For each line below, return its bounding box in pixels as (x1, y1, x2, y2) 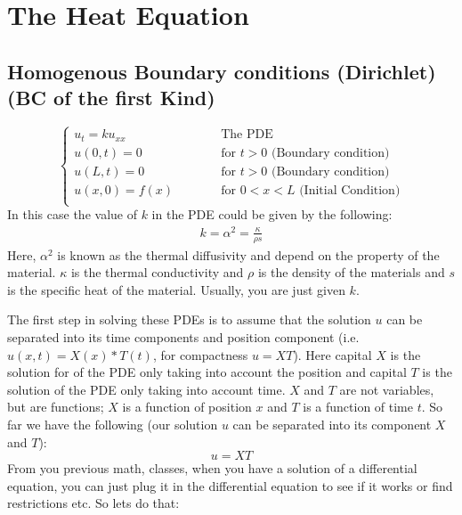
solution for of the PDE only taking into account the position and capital (7, 363, 407, 381)
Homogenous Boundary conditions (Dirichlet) (7, 57, 436, 85)
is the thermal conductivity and (70, 263, 244, 282)
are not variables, (339, 380, 434, 398)
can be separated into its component (232, 414, 432, 433)
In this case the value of (7, 205, 137, 224)
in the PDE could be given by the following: (151, 205, 393, 224)
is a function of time (303, 397, 413, 416)
